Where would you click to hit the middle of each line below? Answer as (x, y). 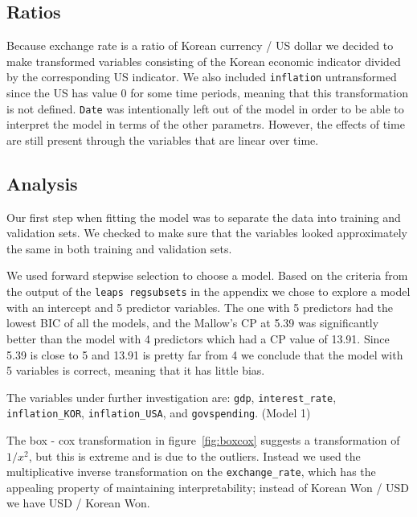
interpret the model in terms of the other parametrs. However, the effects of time (206, 124)
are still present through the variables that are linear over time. (163, 140)
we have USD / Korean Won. (78, 503)
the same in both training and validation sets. (119, 248)
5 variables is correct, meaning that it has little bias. (136, 370)
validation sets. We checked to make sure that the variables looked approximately (207, 233)
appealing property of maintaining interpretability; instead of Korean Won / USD (208, 487)
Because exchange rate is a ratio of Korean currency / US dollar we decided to (200, 45)
